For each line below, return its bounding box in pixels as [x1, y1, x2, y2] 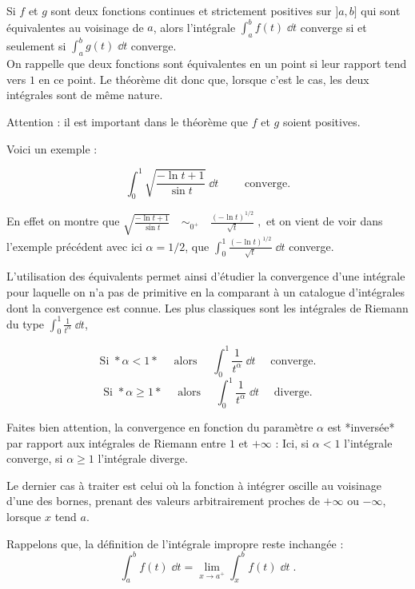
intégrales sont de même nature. [6, 86, 163, 103]
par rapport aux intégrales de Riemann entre [6, 434, 226, 451]
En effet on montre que [6, 213, 120, 229]
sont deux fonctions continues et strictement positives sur [50, 2, 332, 18]
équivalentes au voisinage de [6, 18, 144, 35]
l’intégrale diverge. [98, 450, 188, 467]
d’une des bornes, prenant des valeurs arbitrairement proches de [6, 492, 320, 509]
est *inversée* [327, 419, 395, 436]
